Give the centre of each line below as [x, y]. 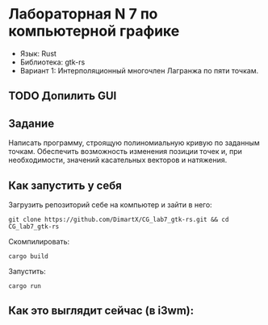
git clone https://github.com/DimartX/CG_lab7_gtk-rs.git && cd [119, 219]
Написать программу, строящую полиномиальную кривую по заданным [134, 143]
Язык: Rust [38, 53]
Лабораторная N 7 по [83, 14]
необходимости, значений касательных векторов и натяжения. [118, 160]
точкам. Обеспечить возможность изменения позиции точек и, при [125, 152]
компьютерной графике [94, 31]
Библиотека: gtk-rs [52, 62]
